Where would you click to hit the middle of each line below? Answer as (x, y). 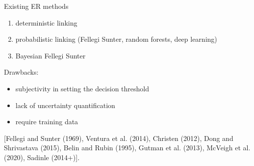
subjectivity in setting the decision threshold (82, 88)
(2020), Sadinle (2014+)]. (42, 157)
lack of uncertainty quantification (65, 105)
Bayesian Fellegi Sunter (51, 55)
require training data (47, 122)
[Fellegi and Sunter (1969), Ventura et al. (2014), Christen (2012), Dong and (119, 138)
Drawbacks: (21, 72)
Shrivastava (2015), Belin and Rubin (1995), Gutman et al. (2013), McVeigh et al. (127, 148)
